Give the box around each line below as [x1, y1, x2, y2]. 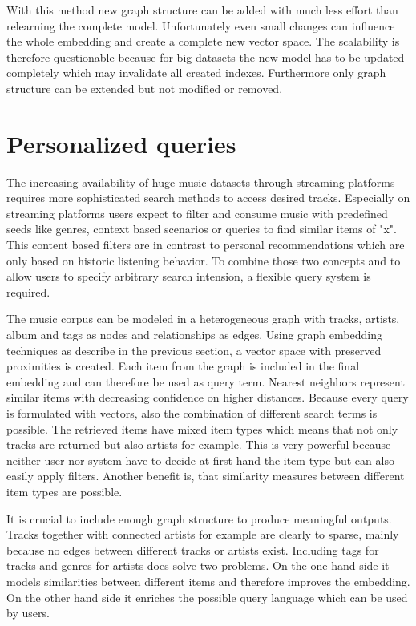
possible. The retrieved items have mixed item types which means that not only [6, 420, 398, 437]
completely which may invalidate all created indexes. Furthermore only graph [6, 64, 386, 81]
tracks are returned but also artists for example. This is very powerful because [6, 436, 391, 453]
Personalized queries [6, 127, 236, 160]
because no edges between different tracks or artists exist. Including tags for [6, 541, 379, 558]
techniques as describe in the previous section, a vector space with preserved [6, 341, 382, 358]
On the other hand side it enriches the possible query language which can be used [6, 588, 408, 605]
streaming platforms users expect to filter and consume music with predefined [6, 204, 388, 221]
